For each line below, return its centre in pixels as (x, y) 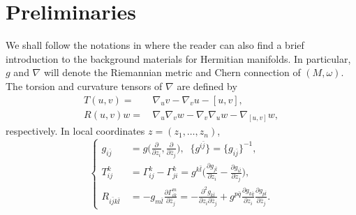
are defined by (207, 86)
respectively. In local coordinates (75, 131)
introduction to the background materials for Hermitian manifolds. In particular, (178, 58)
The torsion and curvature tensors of (84, 86)
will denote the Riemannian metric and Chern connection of (172, 72)
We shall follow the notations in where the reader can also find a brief (155, 45)
